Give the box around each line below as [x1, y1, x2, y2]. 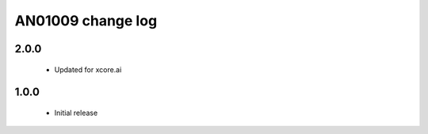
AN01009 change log [14, 12, 158, 29]
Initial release [54, 108, 98, 117]
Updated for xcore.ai [54, 64, 122, 75]
